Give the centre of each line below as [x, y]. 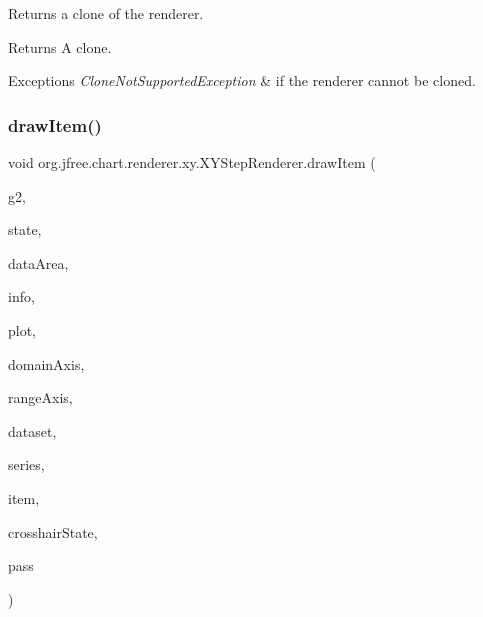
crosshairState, [53, 531]
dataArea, [38, 262]
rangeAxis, [40, 397]
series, [26, 464]
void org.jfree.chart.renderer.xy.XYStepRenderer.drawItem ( [192, 162]
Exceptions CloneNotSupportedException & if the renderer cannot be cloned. [242, 80]
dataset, [32, 430]
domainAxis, [46, 363]
